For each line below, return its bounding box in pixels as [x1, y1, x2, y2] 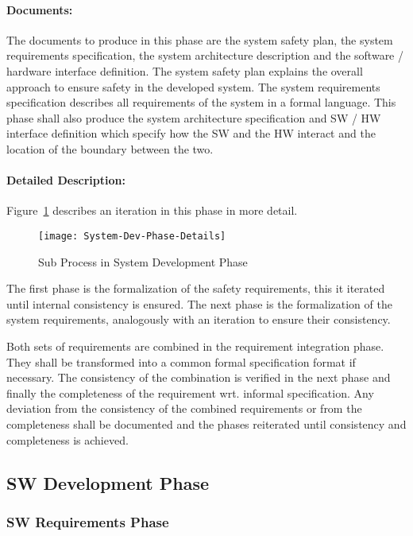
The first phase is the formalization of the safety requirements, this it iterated [6, 280, 385, 297]
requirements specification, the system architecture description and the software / [6, 47, 403, 64]
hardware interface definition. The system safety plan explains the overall [6, 62, 363, 79]
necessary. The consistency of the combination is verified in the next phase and [6, 369, 391, 386]
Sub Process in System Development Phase [38, 253, 248, 270]
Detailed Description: [6, 172, 125, 188]
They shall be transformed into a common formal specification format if [6, 353, 356, 370]
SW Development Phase [6, 470, 209, 495]
